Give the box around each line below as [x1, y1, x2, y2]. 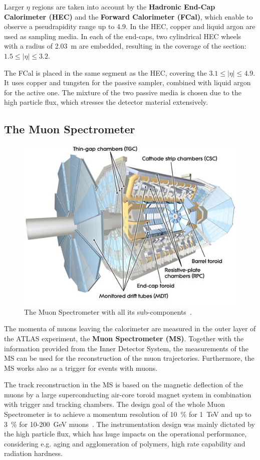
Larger [4, 2, 24, 12]
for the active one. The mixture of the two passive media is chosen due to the [4, 87, 241, 97]
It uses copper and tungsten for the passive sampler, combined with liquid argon [4, 77, 251, 88]
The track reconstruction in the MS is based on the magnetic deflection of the [4, 379, 243, 390]
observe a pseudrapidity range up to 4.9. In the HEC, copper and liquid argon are [4, 21, 255, 32]
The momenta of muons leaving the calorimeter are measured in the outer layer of [4, 323, 256, 334]
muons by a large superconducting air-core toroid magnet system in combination [4, 389, 251, 399]
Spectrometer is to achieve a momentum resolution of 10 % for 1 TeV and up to [4, 409, 251, 419]
